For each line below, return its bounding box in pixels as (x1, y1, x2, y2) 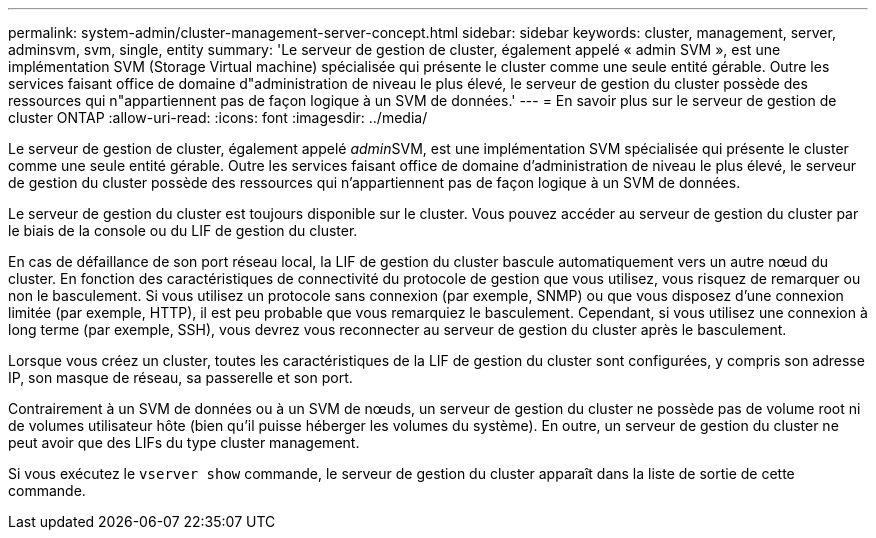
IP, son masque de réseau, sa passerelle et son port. (8, 369, 353, 386)
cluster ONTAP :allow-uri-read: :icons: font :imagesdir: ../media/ (8, 109, 428, 126)
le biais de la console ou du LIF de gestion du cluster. (8, 222, 358, 239)
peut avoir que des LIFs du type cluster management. (8, 434, 360, 451)
